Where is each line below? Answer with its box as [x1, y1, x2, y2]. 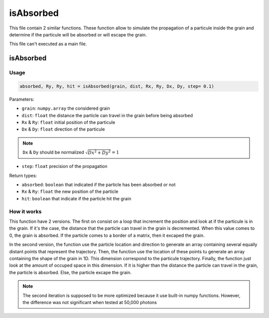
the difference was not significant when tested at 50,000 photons [22, 299, 157, 305]
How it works [9, 208, 42, 215]
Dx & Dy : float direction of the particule [21, 126, 105, 132]
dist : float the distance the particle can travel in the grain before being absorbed [21, 112, 193, 118]
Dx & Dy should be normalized [22, 150, 84, 156]
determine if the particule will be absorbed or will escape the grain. [9, 31, 147, 37]
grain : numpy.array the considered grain [21, 105, 111, 112]
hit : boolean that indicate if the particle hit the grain [21, 195, 132, 201]
